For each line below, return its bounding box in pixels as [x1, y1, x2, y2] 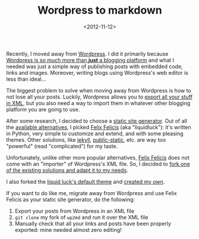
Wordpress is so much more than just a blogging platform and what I [6, 56, 174, 63]
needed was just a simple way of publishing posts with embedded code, [6, 63, 183, 70]
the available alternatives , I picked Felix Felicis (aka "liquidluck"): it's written [6, 123, 191, 130]
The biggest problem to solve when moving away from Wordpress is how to [6, 87, 191, 94]
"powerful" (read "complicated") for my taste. [6, 142, 118, 149]
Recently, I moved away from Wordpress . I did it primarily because [6, 50, 169, 57]
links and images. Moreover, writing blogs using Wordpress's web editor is [6, 69, 188, 76]
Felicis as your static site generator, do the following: [6, 196, 135, 203]
